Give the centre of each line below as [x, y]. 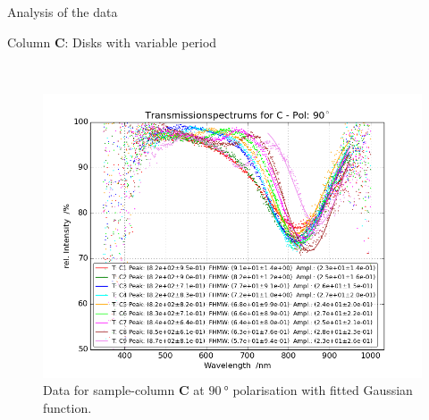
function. [67, 407]
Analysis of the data [63, 12]
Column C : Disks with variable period [112, 42]
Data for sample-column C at [124, 390]
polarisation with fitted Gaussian [323, 390]
